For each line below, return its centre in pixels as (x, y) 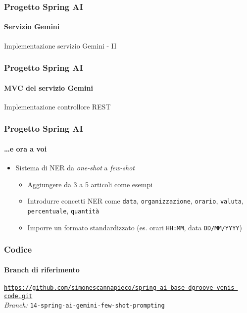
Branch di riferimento (42, 269)
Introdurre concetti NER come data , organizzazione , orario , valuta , (135, 201)
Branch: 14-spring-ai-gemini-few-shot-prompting (84, 305)
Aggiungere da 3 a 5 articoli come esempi (90, 184)
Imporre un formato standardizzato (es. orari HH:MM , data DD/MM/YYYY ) (135, 227)
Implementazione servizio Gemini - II (60, 45)
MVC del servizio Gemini (49, 87)
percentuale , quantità (63, 210)
